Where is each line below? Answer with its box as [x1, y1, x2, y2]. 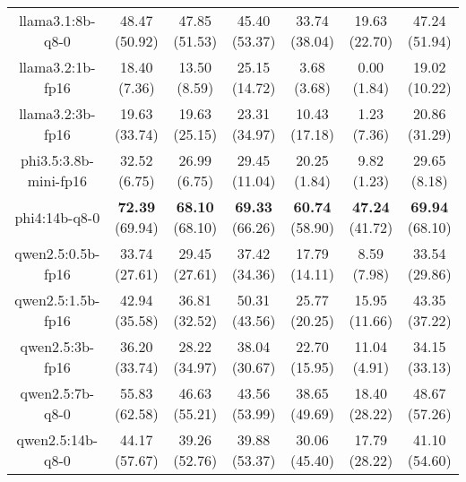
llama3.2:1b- [19, 56, 96, 77]
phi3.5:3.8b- [20, 150, 94, 170]
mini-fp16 [27, 170, 87, 191]
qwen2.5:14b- [16, 429, 99, 450]
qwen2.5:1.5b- [14, 289, 100, 310]
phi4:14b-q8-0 [14, 206, 100, 228]
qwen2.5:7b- [20, 383, 95, 403]
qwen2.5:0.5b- [14, 243, 100, 263]
